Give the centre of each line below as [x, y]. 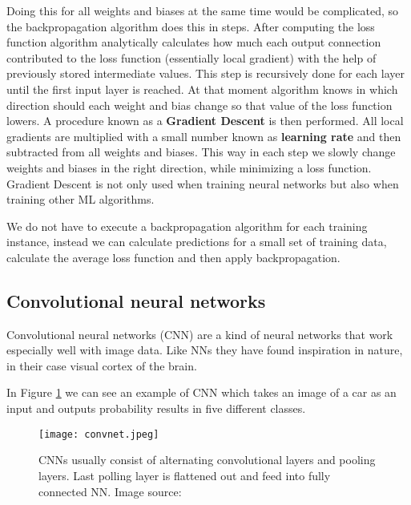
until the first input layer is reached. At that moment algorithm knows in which [202, 89]
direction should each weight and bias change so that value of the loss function [199, 105]
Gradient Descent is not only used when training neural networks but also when [203, 183]
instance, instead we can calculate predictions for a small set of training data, [197, 242]
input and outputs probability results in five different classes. [156, 408]
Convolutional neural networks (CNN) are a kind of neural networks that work [200, 334]
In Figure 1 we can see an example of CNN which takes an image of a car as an [201, 392]
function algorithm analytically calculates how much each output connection [194, 42]
